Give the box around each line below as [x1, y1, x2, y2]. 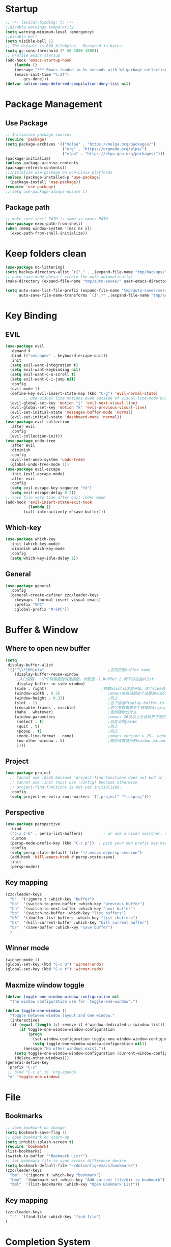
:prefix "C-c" [7, 1065, 38, 1070]
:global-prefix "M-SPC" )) [14, 606, 70, 612]
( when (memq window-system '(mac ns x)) [5, 226, 93, 231]
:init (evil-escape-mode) [10, 471, 65, 476]
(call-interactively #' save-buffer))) [23, 509, 106, 514]
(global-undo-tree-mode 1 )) [10, 461, 70, 467]
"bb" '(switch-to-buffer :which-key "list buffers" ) [10, 911, 126, 916]
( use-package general [5, 583, 51, 588]
